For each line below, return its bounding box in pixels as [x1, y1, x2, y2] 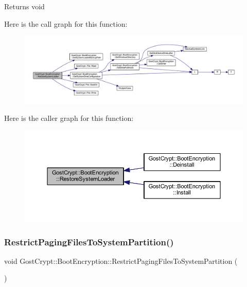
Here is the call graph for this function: [4, 18, 128, 29]
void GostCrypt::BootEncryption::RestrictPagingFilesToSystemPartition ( [4, 255, 238, 266]
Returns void [4, 1, 45, 11]
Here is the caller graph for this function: [4, 113, 134, 123]
